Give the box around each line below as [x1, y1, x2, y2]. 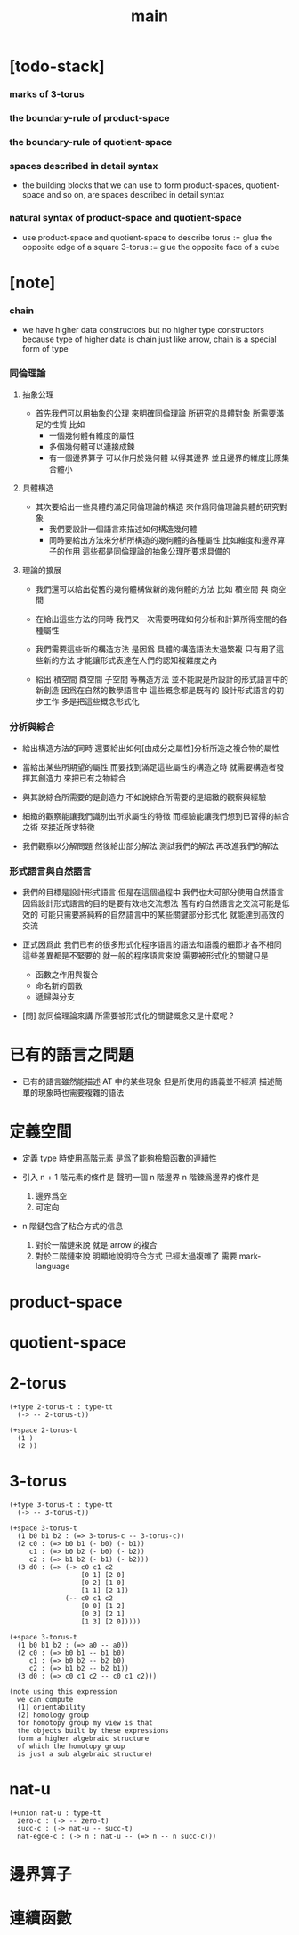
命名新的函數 [35, 980, 83, 991]
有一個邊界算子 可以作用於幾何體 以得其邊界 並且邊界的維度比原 [48, 452, 282, 464]
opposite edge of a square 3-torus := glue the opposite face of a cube [21, 241, 279, 252]
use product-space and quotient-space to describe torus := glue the [21, 231, 273, 242]
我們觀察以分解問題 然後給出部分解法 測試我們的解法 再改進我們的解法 [21, 840, 279, 851]
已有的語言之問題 [9, 1045, 135, 1065]
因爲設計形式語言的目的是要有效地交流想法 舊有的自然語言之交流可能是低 [21, 897, 290, 909]
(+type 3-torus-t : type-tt [9, 1501, 114, 1510]
